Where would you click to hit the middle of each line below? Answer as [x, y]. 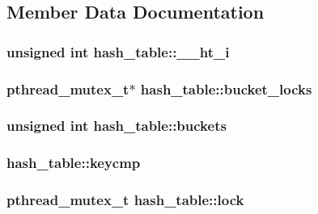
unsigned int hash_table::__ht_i [118, 51]
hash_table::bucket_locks [226, 88]
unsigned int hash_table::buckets [117, 126]
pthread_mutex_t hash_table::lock [125, 200]
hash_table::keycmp [74, 163]
